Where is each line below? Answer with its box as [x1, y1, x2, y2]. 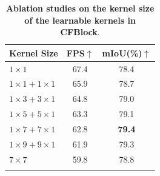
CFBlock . [60, 25, 100, 38]
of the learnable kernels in [24, 13, 136, 26]
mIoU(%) [102, 46, 142, 59]
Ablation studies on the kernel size [5, 2, 155, 14]
